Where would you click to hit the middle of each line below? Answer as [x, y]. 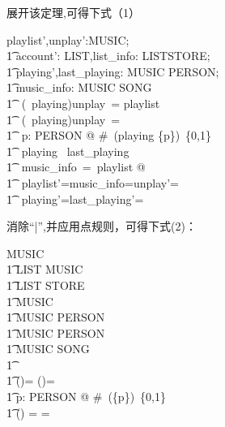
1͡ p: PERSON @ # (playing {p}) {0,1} [109, 135]
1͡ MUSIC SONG [48, 349]
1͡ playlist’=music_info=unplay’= [93, 182]
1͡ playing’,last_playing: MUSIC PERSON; [113, 71]
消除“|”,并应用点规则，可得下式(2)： [102, 226]
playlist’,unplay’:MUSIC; [68, 39]
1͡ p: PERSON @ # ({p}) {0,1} [86, 397]
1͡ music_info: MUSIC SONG [79, 87]
